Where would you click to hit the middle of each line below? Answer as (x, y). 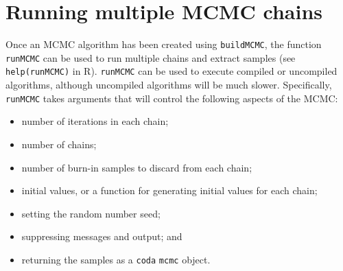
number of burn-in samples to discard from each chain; (137, 167)
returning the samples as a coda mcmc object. (116, 259)
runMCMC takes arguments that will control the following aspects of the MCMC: (172, 98)
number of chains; (59, 144)
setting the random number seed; (91, 213)
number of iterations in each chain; (95, 121)
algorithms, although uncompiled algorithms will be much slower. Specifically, (169, 85)
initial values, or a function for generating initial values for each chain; (169, 190)
